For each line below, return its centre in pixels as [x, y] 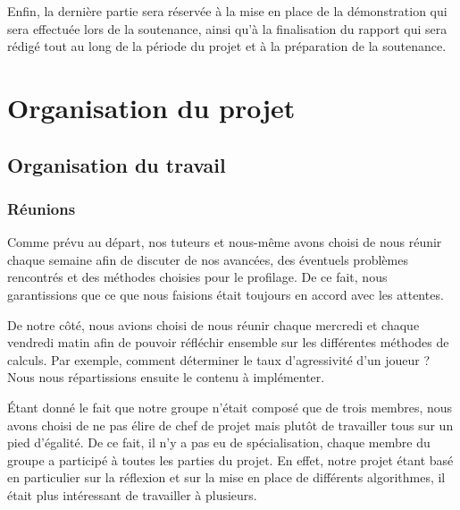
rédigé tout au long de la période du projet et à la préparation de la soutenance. [227, 46]
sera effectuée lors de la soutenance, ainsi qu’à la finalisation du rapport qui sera [227, 28]
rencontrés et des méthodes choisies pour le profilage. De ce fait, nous [197, 277]
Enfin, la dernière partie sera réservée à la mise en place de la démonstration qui [227, 11]
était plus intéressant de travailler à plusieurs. [132, 494]
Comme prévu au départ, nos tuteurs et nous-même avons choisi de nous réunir [225, 242]
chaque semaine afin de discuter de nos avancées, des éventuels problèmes [208, 259]
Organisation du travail [117, 164]
